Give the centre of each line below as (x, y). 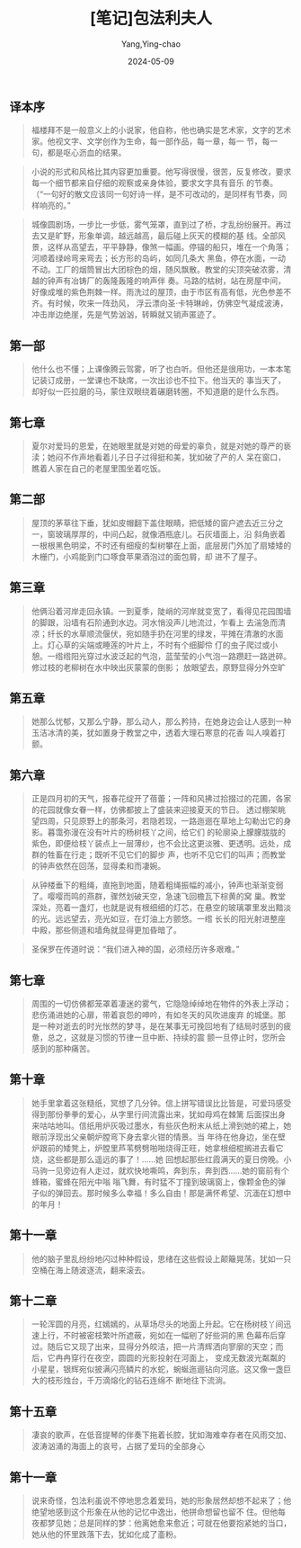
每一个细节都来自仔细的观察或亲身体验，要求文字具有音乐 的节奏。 (155, 183)
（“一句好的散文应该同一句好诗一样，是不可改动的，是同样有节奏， (155, 194)
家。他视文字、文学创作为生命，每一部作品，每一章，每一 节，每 (150, 141)
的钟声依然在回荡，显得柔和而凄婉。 (98, 866)
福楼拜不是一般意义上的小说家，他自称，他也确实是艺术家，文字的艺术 (161, 130)
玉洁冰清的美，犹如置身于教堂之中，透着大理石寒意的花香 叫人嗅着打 (158, 733)
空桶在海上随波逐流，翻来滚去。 (90, 1270)
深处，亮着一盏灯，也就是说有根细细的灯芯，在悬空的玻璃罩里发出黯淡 (161, 908)
